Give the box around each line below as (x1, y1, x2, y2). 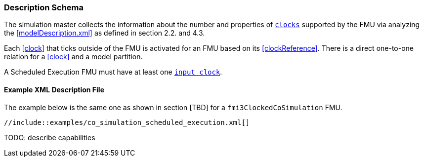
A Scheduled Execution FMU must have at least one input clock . (4, 68, 222, 77)
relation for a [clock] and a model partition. (4, 52, 143, 61)
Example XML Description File (4, 85, 104, 94)
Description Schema (4, 2, 84, 12)
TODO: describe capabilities (4, 133, 95, 142)
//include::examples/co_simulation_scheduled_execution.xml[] (4, 118, 250, 126)
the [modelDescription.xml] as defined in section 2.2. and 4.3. (4, 29, 205, 38)
